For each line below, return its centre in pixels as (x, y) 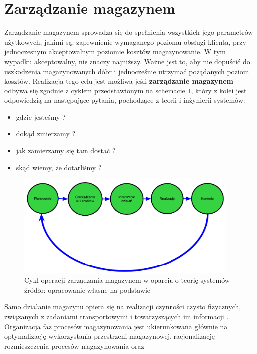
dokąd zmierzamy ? (46, 133)
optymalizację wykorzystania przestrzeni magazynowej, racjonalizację (110, 336)
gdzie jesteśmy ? (41, 117)
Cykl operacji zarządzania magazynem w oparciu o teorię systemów (127, 280)
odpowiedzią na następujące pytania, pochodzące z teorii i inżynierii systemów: (125, 100)
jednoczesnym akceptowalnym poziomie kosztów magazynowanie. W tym (115, 51)
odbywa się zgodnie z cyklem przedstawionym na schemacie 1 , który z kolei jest (126, 90)
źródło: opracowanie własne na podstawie (87, 290)
